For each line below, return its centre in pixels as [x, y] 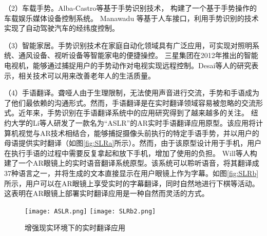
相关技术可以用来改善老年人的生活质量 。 [87, 75]
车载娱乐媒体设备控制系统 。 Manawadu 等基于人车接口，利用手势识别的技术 [131, 18]
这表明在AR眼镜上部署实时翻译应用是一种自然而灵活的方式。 [107, 193]
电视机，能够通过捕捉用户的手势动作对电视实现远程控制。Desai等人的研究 [128, 65]
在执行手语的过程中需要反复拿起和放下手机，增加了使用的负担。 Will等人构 [131, 153]
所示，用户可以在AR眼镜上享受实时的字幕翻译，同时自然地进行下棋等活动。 [132, 183]
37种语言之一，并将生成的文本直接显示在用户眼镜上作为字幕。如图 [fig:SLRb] [131, 173]
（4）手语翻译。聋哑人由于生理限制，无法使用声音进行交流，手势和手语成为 [132, 93]
